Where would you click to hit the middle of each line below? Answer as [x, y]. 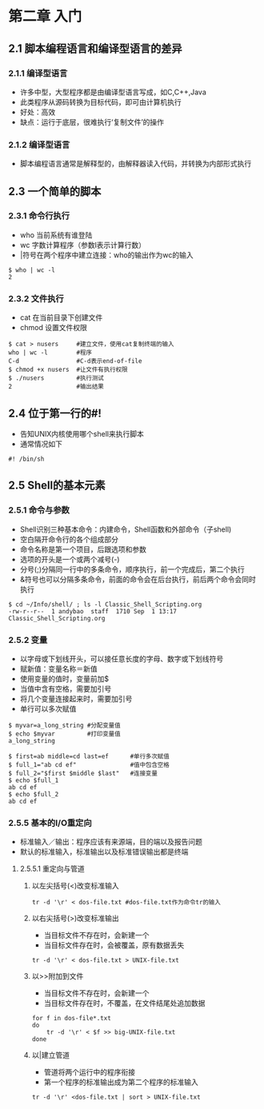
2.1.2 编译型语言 [39, 145]
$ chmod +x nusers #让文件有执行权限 [68, 370]
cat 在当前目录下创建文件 [61, 317]
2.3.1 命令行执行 [39, 216]
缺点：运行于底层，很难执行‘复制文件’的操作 [92, 122]
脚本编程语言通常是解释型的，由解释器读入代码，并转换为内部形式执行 [136, 164]
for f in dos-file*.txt [72, 1019]
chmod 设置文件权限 [54, 328]
